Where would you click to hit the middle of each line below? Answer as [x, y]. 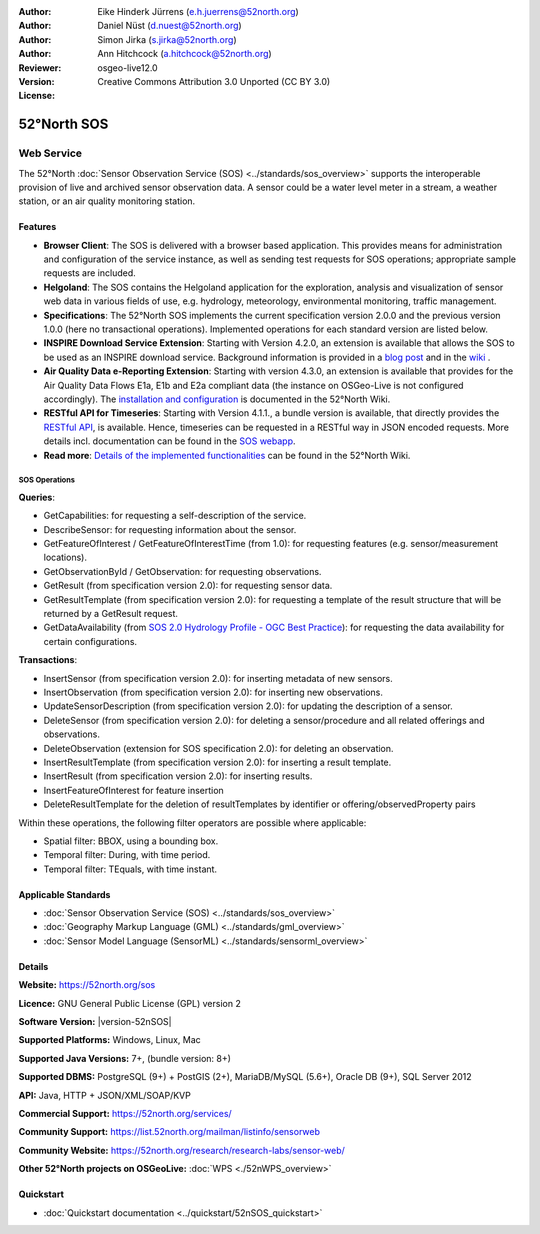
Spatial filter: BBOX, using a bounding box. [131, 841]
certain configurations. [90, 641]
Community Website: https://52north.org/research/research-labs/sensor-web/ [181, 1150]
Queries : [36, 497]
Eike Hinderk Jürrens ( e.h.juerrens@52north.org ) [198, 11]
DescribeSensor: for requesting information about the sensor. [170, 529]
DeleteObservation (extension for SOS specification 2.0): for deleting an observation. [218, 748]
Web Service [50, 153]
